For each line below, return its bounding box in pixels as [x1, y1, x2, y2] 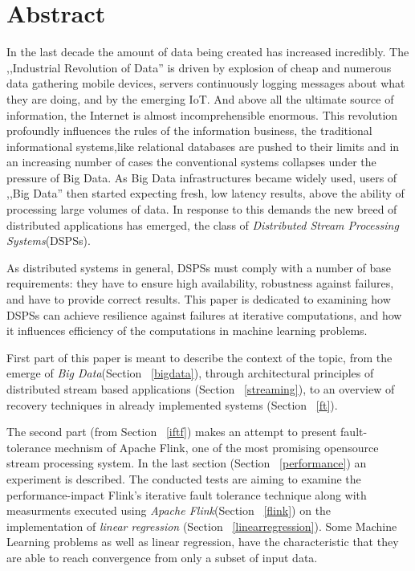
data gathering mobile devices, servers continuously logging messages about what [6, 75, 405, 92]
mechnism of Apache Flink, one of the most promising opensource [54, 438, 379, 455]
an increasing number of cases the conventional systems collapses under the [6, 153, 376, 170]
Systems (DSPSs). [6, 232, 91, 249]
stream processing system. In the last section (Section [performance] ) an [6, 455, 367, 471]
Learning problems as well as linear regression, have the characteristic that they [6, 533, 399, 550]
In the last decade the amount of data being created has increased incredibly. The [6, 43, 409, 60]
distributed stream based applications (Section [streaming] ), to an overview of [6, 381, 395, 397]
